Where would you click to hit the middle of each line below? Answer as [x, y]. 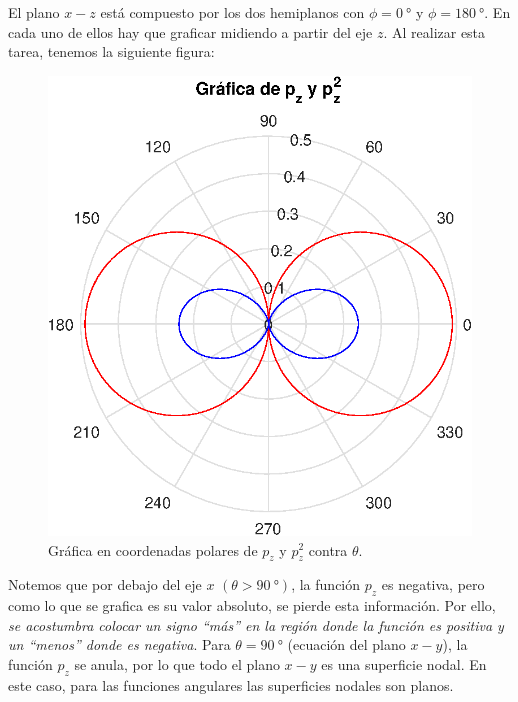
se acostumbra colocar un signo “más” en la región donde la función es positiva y [256, 624]
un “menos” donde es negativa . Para [119, 644]
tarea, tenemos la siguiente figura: [111, 51]
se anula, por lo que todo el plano [177, 663]
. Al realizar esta [434, 31]
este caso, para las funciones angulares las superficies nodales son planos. [231, 684]
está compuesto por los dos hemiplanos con [232, 12]
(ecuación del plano [346, 644]
